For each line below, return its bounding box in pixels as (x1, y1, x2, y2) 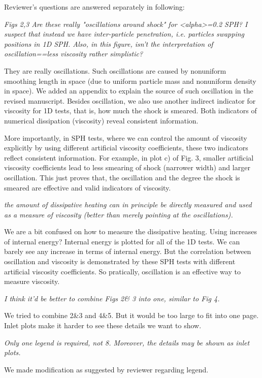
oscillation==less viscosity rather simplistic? (4, 48, 143, 59)
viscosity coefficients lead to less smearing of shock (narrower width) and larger (4, 162, 250, 173)
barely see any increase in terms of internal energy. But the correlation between (4, 246, 251, 257)
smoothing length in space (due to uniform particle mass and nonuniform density (4, 75, 256, 86)
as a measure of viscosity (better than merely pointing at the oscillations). (4, 209, 233, 219)
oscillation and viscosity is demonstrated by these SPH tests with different (4, 256, 236, 267)
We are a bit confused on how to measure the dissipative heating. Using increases (4, 226, 257, 237)
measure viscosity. (4, 276, 60, 287)
